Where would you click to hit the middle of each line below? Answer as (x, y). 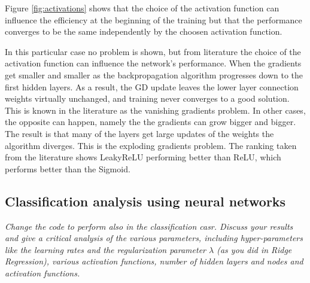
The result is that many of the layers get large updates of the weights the (139, 133)
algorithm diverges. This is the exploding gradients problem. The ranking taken (151, 145)
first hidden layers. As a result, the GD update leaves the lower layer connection (152, 86)
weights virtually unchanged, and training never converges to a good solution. (147, 98)
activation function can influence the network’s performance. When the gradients (153, 63)
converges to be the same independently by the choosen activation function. (144, 31)
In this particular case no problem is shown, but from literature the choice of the (153, 51)
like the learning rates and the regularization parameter (106, 249)
